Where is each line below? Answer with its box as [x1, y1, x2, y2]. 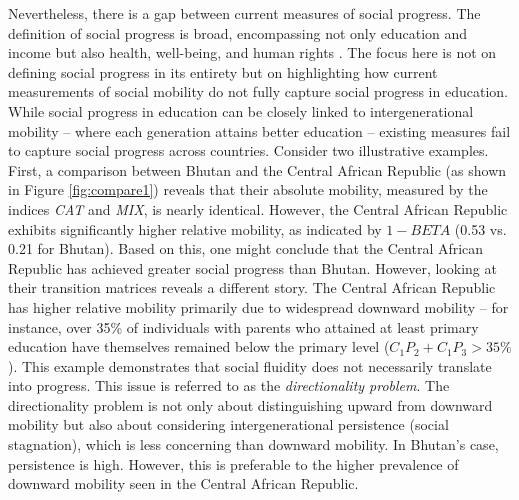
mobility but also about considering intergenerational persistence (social [8, 414, 449, 435]
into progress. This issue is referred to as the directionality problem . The [8, 375, 450, 396]
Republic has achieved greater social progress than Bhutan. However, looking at [8, 257, 497, 278]
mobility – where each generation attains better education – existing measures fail [8, 120, 511, 141]
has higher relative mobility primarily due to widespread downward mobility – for [8, 296, 509, 317]
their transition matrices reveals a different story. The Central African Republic [8, 277, 496, 298]
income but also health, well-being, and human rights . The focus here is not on [8, 42, 497, 63]
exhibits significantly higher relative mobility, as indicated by [8, 218, 382, 239]
